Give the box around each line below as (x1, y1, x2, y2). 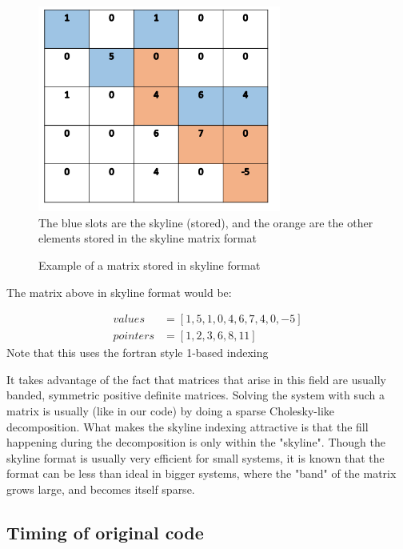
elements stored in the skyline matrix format (38, 230, 257, 246)
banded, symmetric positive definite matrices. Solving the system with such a (6, 387, 385, 403)
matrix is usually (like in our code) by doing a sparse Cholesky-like (6, 403, 335, 419)
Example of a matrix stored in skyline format (38, 257, 261, 274)
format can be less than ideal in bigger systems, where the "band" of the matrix (6, 465, 397, 482)
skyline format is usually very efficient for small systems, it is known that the (6, 449, 385, 466)
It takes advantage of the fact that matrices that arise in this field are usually (6, 371, 386, 387)
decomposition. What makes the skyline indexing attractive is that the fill (6, 418, 369, 435)
